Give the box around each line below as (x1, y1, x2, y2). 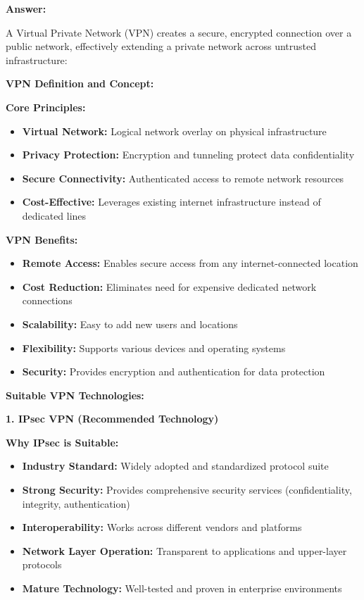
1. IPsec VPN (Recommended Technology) (6, 411, 219, 426)
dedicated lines (22, 208, 87, 223)
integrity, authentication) (22, 496, 130, 511)
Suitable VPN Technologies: (6, 387, 144, 402)
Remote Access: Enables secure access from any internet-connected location (22, 256, 358, 270)
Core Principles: (6, 99, 86, 114)
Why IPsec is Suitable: (6, 435, 119, 449)
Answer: (6, 1, 46, 15)
